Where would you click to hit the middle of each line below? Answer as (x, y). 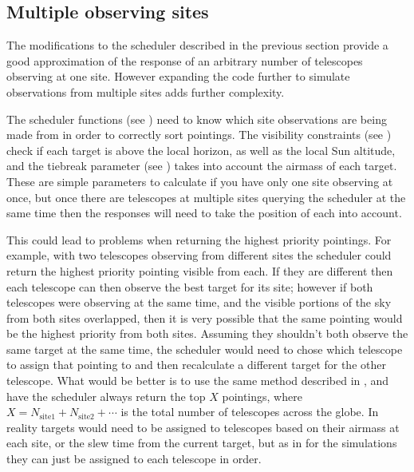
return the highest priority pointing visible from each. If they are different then (200, 270)
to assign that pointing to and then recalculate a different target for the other (196, 365)
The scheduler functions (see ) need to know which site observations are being (197, 119)
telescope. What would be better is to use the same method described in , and (198, 381)
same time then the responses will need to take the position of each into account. (204, 213)
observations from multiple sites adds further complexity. (146, 91)
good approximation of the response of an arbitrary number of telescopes (185, 60)
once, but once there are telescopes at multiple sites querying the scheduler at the (206, 197)
